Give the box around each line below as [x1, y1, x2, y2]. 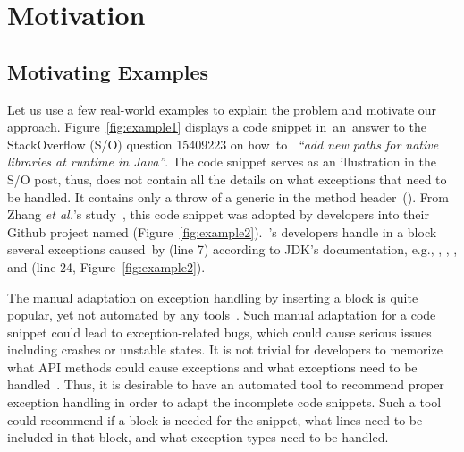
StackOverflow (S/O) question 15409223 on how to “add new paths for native [7, 134, 439, 153]
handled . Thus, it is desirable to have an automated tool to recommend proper [7, 375, 444, 394]
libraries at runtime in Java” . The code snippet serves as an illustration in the [7, 152, 436, 171]
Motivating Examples [7, 57, 209, 85]
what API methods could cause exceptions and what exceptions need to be [7, 357, 418, 376]
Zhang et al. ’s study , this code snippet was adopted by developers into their [7, 205, 429, 224]
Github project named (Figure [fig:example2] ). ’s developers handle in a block [7, 222, 437, 241]
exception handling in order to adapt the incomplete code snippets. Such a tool [7, 393, 442, 412]
